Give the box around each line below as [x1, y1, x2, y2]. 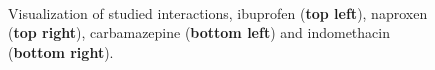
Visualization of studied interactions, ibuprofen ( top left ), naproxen [8, 2, 428, 23]
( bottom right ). [8, 41, 114, 62]
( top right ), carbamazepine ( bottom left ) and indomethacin [8, 22, 390, 43]
